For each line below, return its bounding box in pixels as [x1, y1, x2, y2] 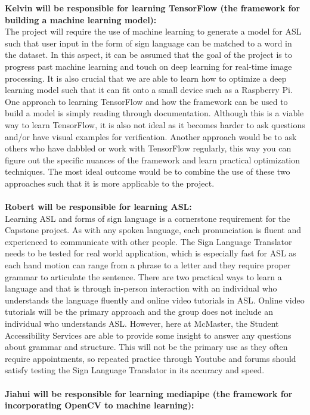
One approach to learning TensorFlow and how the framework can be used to [5, 95, 288, 107]
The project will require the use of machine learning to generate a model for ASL [5, 25, 302, 38]
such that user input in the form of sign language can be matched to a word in [5, 36, 292, 49]
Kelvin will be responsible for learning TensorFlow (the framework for [5, 2, 300, 14]
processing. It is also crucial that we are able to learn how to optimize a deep [5, 72, 287, 84]
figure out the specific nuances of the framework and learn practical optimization [5, 153, 300, 166]
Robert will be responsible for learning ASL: [5, 200, 192, 213]
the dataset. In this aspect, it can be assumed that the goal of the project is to [5, 48, 292, 61]
